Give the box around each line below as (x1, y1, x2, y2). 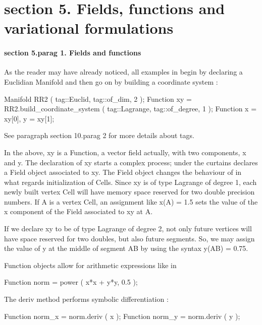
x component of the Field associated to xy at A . (4, 206, 153, 217)
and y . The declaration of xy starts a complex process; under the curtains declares (4, 157, 258, 167)
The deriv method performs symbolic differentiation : (4, 294, 169, 304)
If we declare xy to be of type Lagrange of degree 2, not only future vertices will (4, 223, 252, 234)
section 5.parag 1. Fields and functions (4, 47, 141, 58)
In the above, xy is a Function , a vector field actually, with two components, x (4, 147, 246, 157)
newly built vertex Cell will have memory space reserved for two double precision (4, 186, 255, 197)
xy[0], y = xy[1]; (4, 113, 55, 123)
